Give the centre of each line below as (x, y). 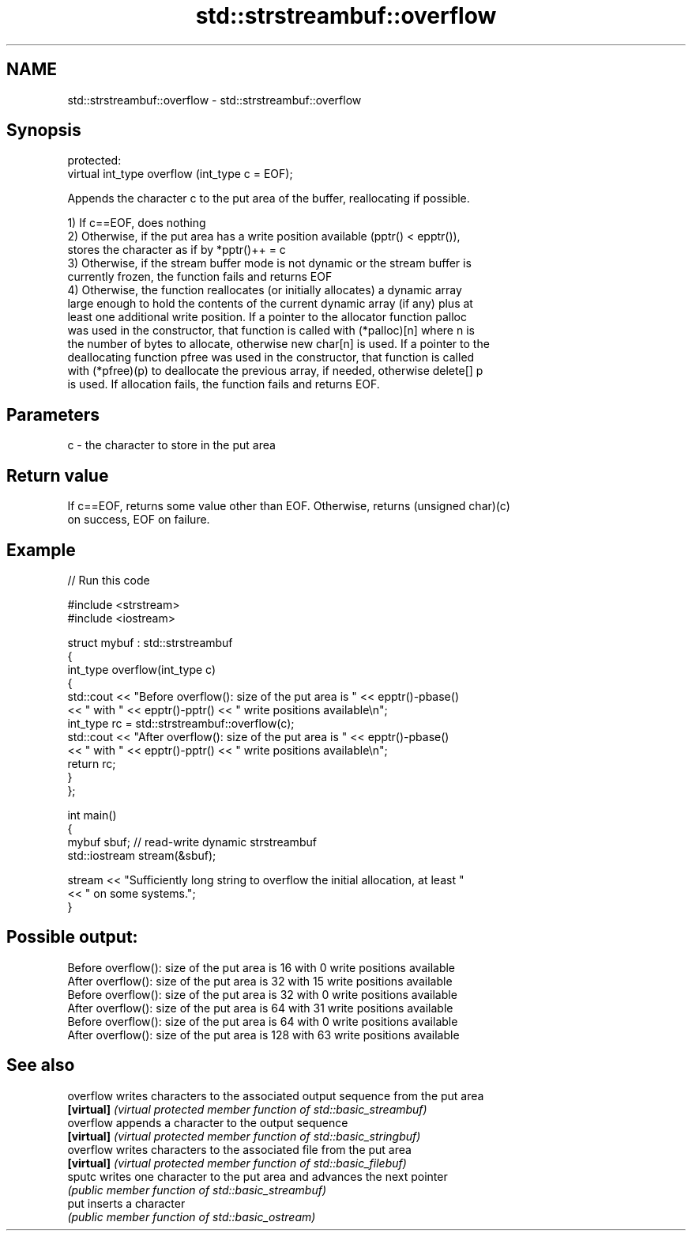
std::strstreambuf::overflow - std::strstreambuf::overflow (214, 100)
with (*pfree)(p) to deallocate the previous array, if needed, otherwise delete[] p (275, 371)
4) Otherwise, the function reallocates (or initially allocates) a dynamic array (265, 290)
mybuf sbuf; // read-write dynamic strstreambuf (192, 842)
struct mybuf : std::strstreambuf (150, 642)
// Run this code (109, 580)
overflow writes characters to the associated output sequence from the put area (276, 1095)
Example (41, 550)
